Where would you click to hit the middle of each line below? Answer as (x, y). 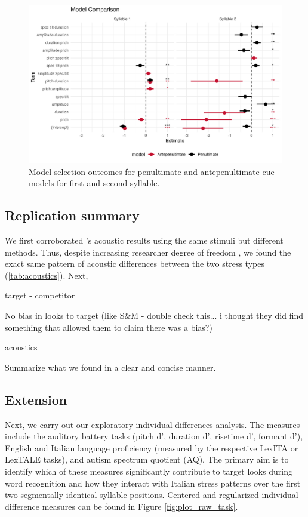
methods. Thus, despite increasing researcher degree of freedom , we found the (148, 252)
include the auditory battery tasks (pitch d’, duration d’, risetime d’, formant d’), (154, 436)
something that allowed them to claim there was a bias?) (109, 327)
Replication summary (72, 215)
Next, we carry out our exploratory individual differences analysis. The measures (153, 424)
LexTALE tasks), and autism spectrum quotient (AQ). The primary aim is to (147, 459)
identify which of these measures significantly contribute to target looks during (149, 471)
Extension (36, 399)
